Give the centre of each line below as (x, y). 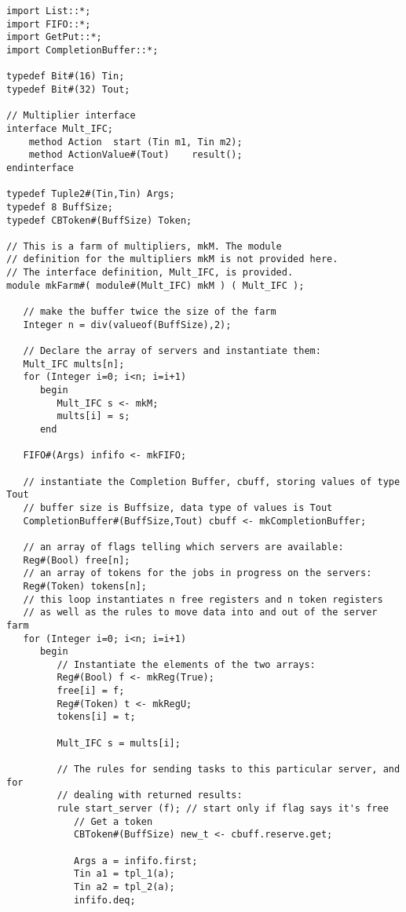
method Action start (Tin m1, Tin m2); (135, 142)
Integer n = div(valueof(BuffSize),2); (127, 325)
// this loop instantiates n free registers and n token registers (203, 599)
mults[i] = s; (93, 416)
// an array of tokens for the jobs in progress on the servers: (198, 573)
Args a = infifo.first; (135, 861)
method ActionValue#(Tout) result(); (135, 155)
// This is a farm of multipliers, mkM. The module (144, 246)
